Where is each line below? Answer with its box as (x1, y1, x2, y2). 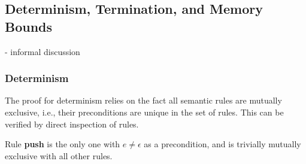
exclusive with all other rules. (5, 149, 113, 162)
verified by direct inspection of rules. (5, 117, 139, 130)
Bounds (5, 17, 53, 35)
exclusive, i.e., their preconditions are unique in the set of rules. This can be (5, 106, 284, 118)
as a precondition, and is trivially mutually (144, 138, 301, 150)
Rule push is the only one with (5, 138, 120, 150)
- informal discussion (5, 45, 80, 57)
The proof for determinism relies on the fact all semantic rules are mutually (5, 94, 282, 107)
